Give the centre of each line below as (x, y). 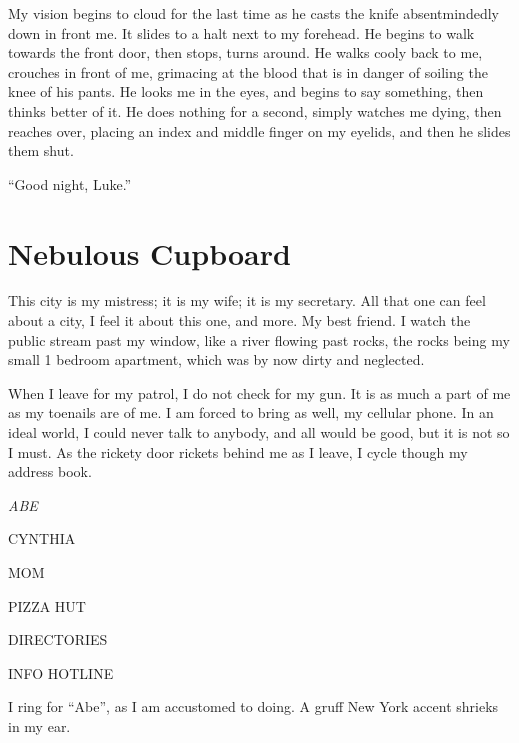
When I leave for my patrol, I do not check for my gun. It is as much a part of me (259, 392)
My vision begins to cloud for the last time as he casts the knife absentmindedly (253, 13)
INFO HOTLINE (61, 672)
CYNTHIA (42, 538)
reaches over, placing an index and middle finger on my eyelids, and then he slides (259, 130)
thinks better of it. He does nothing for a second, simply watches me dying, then (255, 110)
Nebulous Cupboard (149, 252)
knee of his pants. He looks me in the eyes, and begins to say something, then (246, 91)
